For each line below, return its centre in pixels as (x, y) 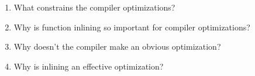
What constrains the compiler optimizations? (94, 7)
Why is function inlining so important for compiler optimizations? (132, 27)
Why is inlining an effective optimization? (89, 66)
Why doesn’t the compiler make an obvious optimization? (117, 46)
